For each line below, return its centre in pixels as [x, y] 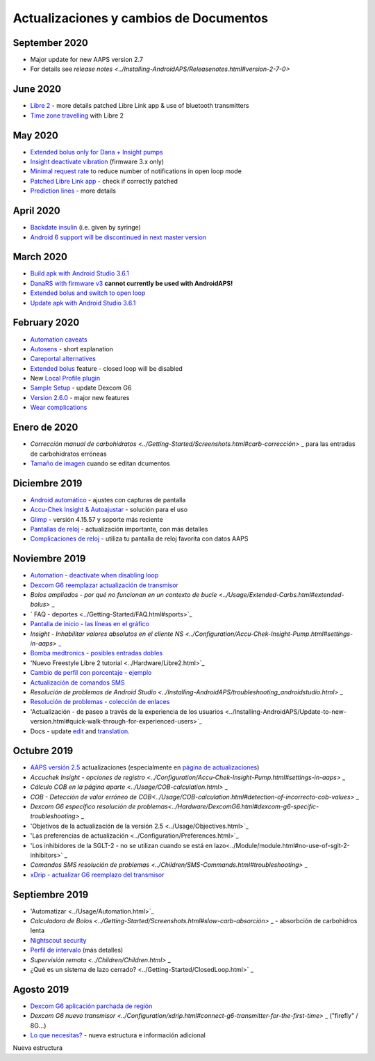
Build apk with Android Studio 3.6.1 [80, 273]
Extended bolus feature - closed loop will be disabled [107, 368]
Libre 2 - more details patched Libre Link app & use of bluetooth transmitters [140, 106]
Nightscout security [58, 940]
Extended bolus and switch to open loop [88, 293]
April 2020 [36, 211]
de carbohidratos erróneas [68, 454]
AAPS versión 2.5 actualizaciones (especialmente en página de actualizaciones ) [145, 767]
